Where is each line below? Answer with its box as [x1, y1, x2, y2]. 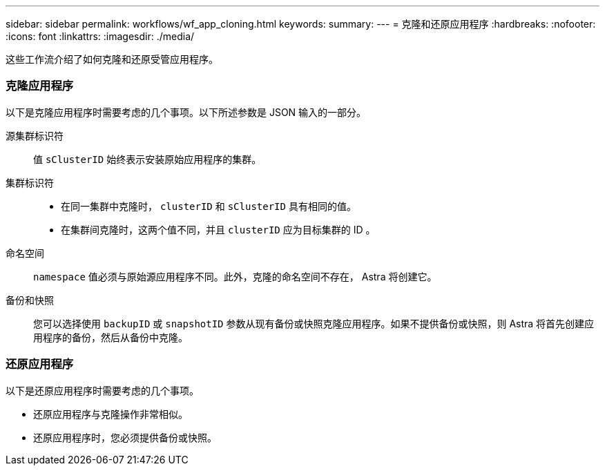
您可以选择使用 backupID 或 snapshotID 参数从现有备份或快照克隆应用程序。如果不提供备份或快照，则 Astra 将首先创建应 [33, 317, 595, 329]
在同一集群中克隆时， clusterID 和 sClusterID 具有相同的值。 [61, 200, 356, 212]
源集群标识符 [6, 129, 64, 142]
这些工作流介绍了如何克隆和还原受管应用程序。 [6, 53, 218, 65]
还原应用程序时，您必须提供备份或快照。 [33, 431, 217, 443]
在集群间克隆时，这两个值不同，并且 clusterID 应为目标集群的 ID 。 [61, 223, 376, 236]
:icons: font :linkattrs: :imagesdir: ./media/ [6, 30, 195, 42]
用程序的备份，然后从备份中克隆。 [33, 331, 188, 343]
